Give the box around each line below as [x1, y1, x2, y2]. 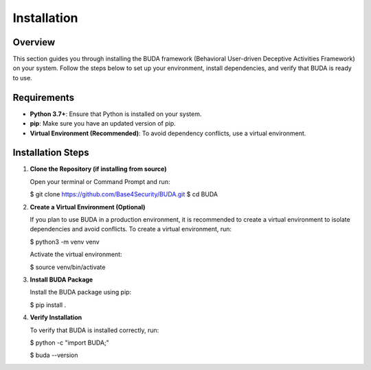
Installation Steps [12, 147, 89, 159]
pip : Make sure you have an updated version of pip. [30, 119, 177, 128]
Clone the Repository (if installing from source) [30, 165, 167, 173]
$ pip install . [30, 301, 67, 309]
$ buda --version [30, 351, 78, 360]
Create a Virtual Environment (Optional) [30, 203, 146, 211]
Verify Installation [30, 313, 82, 322]
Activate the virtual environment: [30, 251, 123, 259]
